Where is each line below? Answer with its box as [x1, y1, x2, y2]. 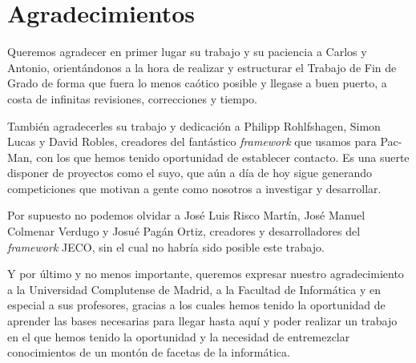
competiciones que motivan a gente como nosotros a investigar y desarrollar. [7, 179, 382, 196]
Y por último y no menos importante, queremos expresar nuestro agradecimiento [7, 265, 404, 282]
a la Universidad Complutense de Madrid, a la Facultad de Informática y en [7, 280, 381, 297]
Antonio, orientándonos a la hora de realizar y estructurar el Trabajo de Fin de [7, 58, 397, 75]
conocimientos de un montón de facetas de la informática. [7, 344, 290, 361]
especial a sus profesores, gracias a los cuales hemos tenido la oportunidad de [7, 296, 386, 313]
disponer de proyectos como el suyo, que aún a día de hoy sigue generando [7, 164, 373, 181]
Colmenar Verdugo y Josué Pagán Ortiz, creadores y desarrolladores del [7, 223, 361, 240]
